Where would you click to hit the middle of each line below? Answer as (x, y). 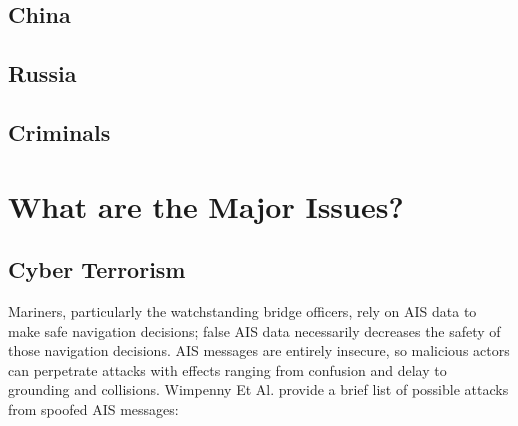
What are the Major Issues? (206, 205)
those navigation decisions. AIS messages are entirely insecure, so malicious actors (259, 350)
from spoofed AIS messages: (93, 408)
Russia (42, 73)
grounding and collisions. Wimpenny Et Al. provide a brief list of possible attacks (258, 389)
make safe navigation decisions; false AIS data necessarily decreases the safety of (254, 330)
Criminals (59, 131)
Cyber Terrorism (97, 269)
